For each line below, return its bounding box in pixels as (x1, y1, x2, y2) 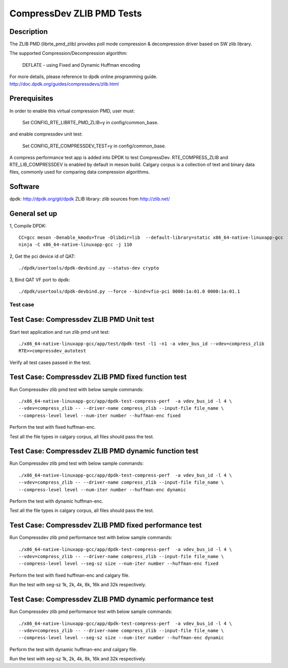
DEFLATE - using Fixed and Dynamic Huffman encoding (22, 62, 140, 68)
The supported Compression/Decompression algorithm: (9, 50, 128, 56)
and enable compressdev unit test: (9, 131, 83, 137)
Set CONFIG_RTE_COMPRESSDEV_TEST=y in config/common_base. (22, 143, 166, 149)
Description (9, 27, 48, 36)
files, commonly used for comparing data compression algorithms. (9, 168, 150, 175)
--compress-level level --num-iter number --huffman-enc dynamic (18, 487, 187, 492)
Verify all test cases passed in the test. (9, 359, 92, 366)
